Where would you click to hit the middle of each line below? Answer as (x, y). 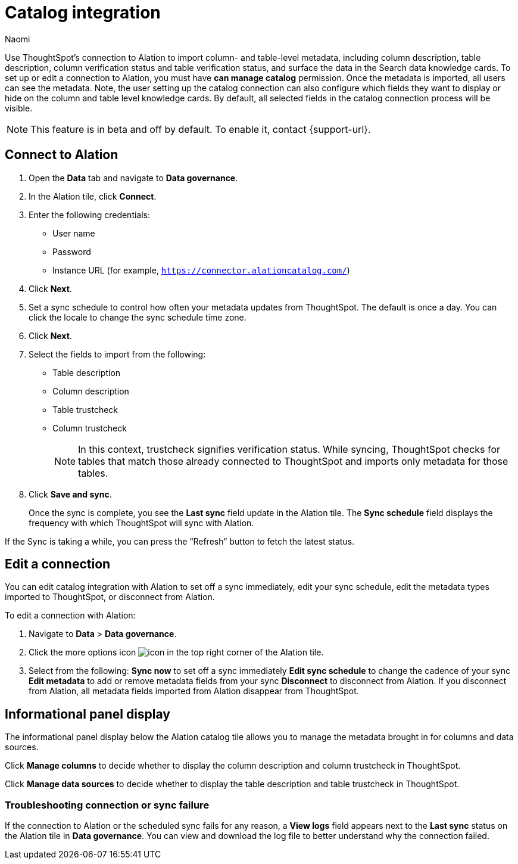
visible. (19, 108)
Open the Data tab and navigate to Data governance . (133, 178)
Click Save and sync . (70, 494)
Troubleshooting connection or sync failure (107, 805)
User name (74, 233)
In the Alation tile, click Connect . (93, 196)
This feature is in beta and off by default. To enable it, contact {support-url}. (201, 129)
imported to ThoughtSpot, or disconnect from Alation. (110, 597)
